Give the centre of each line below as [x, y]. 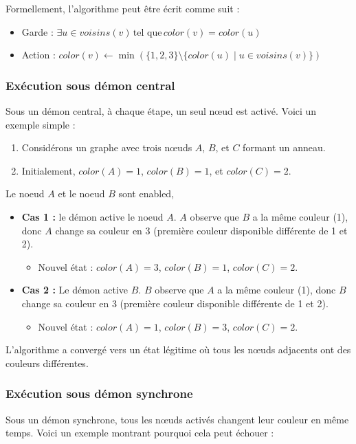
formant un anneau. [284, 147]
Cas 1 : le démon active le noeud [92, 216]
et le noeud [81, 193]
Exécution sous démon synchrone [99, 393]
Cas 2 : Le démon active [75, 290]
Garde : [37, 31]
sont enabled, [146, 193]
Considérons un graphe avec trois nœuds [107, 147]
